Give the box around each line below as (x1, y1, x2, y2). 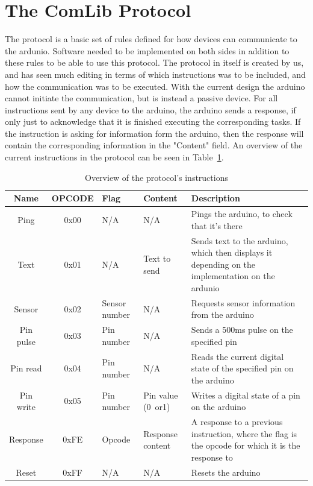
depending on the (191, 257, 256, 270)
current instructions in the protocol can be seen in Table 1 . (5, 151, 224, 163)
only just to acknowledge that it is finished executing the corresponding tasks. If (5, 115, 301, 128)
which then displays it (191, 246, 273, 259)
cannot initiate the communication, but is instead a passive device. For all (5, 92, 278, 104)
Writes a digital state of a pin (191, 388, 300, 401)
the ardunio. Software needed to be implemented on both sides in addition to (5, 44, 290, 57)
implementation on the (191, 270, 275, 282)
